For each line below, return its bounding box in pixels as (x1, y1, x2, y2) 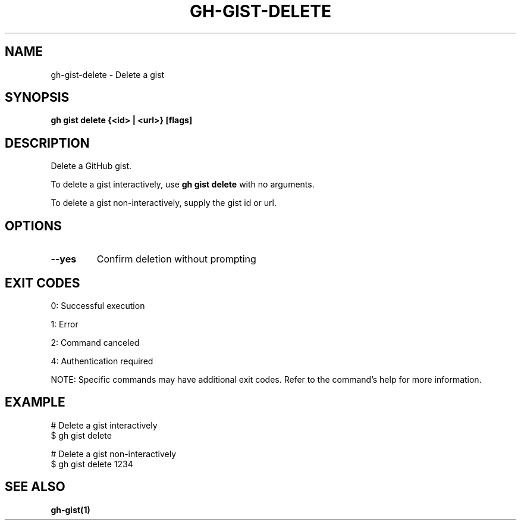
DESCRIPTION (5, 135, 90, 151)
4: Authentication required (51, 355, 153, 366)
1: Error (51, 318, 79, 329)
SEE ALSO (5, 479, 65, 495)
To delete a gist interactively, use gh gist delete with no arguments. (51, 179, 315, 190)
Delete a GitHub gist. (51, 161, 132, 171)
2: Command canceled (51, 337, 140, 348)
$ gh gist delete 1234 (51, 458, 133, 469)
